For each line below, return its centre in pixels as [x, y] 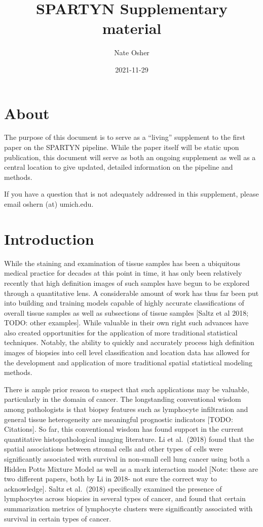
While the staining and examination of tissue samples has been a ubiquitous [122, 263]
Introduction [49, 238]
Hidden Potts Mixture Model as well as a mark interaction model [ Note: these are [131, 468]
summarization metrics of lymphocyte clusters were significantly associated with [128, 508]
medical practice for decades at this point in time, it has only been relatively [123, 273]
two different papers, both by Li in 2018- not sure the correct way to [111, 479]
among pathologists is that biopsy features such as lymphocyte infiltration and [126, 409]
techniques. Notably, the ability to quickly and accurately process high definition [129, 342]
